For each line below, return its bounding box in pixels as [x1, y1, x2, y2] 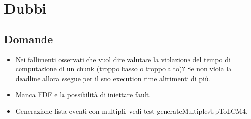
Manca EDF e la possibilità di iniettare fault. [15, 89, 151, 100]
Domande [4, 31, 53, 46]
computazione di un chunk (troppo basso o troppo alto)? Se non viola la [15, 64, 232, 74]
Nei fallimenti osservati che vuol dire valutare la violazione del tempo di [15, 54, 230, 64]
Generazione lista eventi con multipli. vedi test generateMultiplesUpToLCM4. [15, 105, 248, 116]
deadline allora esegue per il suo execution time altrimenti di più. [15, 73, 210, 83]
